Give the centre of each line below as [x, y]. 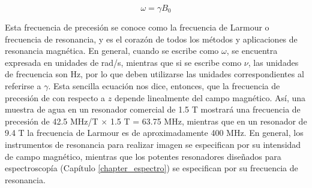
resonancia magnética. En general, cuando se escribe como [112, 51]
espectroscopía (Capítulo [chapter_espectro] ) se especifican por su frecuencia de [151, 168]
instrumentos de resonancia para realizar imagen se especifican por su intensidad [153, 144]
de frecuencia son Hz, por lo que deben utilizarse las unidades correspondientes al [154, 74]
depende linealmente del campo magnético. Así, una [210, 97]
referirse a [23, 85]
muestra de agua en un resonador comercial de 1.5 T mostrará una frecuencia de [153, 109]
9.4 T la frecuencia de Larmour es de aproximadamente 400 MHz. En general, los [154, 133]
